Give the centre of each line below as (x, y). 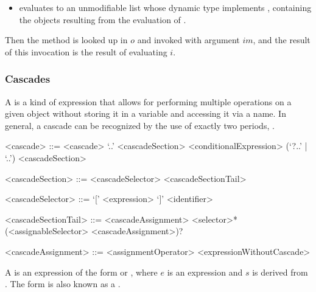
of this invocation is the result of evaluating (86, 51)
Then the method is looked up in (66, 40)
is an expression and (205, 272)
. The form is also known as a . (63, 284)
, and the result (282, 40)
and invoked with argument (188, 40)
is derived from (280, 272)
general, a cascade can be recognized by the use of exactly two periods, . (140, 125)
